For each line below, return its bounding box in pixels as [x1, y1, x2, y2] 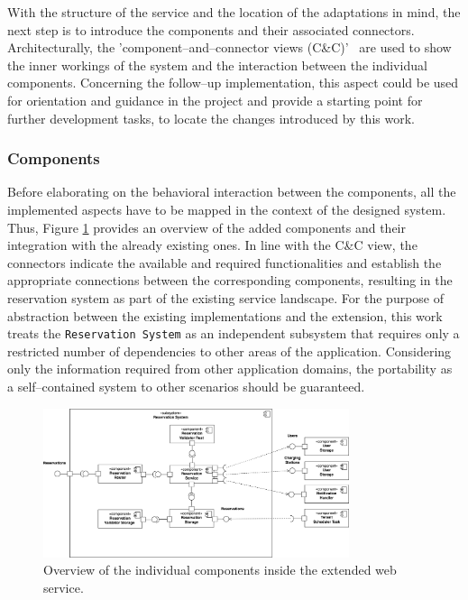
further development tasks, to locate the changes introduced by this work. [7, 108, 415, 127]
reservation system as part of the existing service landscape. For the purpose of [7, 288, 445, 307]
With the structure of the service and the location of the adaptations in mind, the [7, 3, 461, 21]
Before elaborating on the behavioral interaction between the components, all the [7, 182, 456, 201]
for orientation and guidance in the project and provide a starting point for [7, 90, 423, 109]
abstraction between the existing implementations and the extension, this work [7, 306, 443, 325]
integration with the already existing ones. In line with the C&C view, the [7, 235, 418, 254]
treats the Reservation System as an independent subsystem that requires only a [7, 324, 460, 343]
